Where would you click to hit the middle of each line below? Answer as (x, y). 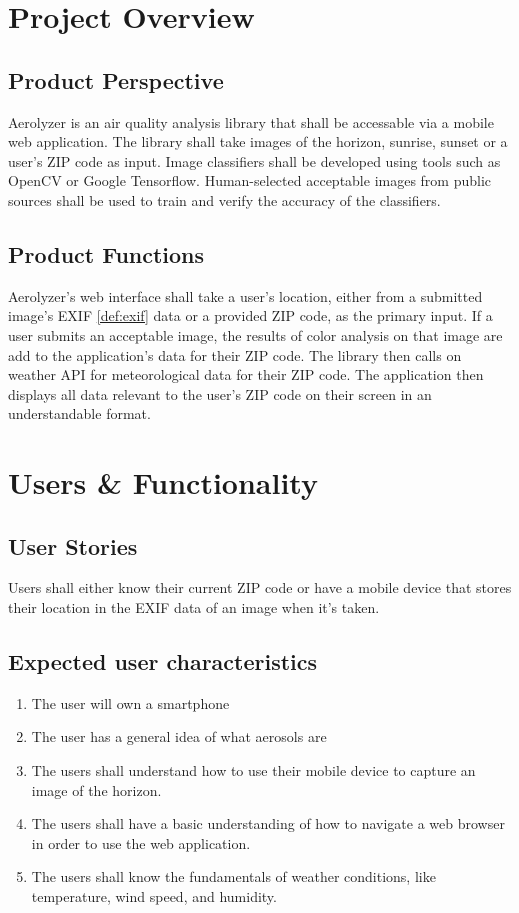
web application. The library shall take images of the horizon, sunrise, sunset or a (258, 141)
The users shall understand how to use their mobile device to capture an (253, 770)
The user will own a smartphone (130, 702)
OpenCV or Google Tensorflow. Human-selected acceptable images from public (250, 180)
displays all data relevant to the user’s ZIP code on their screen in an (220, 393)
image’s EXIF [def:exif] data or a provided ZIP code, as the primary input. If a (250, 315)
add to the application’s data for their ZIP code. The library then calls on (235, 354)
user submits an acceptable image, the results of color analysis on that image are (255, 334)
